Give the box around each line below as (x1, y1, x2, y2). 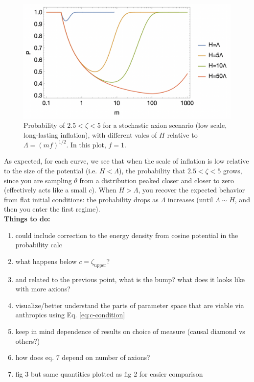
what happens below (15, 256, 77, 266)
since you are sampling (4, 175, 72, 185)
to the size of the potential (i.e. (4, 166, 97, 175)
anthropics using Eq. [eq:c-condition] (15, 310, 125, 320)
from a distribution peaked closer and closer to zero (79, 175, 234, 185)
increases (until (167, 194, 213, 204)
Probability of (23, 120, 65, 130)
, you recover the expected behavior (138, 185, 245, 195)
